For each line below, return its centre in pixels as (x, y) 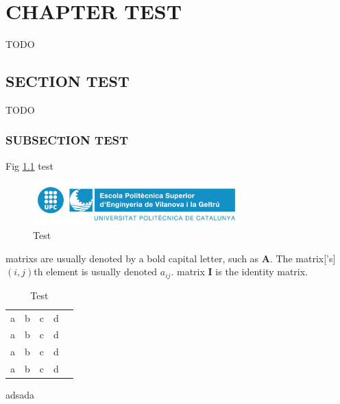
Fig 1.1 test (29, 165)
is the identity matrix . (262, 272)
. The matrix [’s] (303, 258)
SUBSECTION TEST (67, 140)
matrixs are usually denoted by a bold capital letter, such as (132, 258)
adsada (20, 395)
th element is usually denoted (96, 272)
